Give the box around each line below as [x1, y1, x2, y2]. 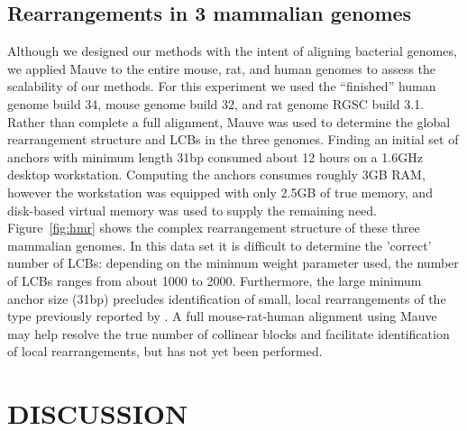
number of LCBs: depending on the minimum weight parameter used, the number [7, 253, 459, 272]
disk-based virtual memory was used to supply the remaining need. [7, 200, 378, 219]
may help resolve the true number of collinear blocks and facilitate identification [7, 324, 450, 343]
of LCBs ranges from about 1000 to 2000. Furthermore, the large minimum [7, 271, 422, 289]
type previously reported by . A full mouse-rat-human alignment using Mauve [7, 307, 437, 326]
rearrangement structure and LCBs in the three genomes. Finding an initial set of [7, 130, 459, 149]
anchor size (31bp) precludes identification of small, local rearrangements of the [7, 289, 446, 307]
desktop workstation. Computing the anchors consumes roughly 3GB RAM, [7, 165, 426, 184]
